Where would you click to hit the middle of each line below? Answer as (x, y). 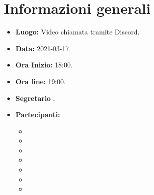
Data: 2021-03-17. (43, 48)
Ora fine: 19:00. (40, 81)
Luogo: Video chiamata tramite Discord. (77, 32)
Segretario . (35, 98)
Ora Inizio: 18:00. (44, 65)
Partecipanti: (38, 114)
